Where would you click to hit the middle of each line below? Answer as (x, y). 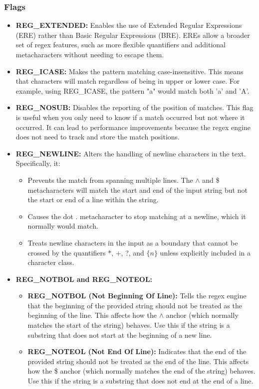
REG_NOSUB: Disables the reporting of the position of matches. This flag (134, 107)
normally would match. (63, 226)
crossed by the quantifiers (67, 252)
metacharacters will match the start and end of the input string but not (137, 190)
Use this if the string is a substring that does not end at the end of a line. (140, 381)
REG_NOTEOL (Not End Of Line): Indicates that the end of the (137, 351)
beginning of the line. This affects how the (92, 315)
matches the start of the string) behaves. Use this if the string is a (129, 325)
